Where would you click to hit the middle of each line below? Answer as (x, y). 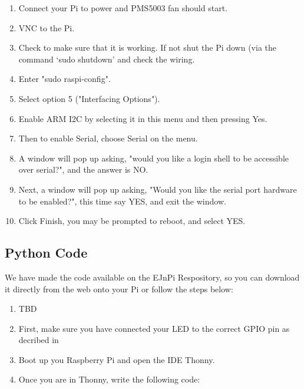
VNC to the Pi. (47, 27)
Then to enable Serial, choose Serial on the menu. (108, 138)
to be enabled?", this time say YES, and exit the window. (122, 201)
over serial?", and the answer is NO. (83, 169)
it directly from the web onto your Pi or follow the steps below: (119, 289)
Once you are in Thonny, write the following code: (109, 379)
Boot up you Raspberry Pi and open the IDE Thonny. (117, 359)
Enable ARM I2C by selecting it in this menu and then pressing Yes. (143, 118)
